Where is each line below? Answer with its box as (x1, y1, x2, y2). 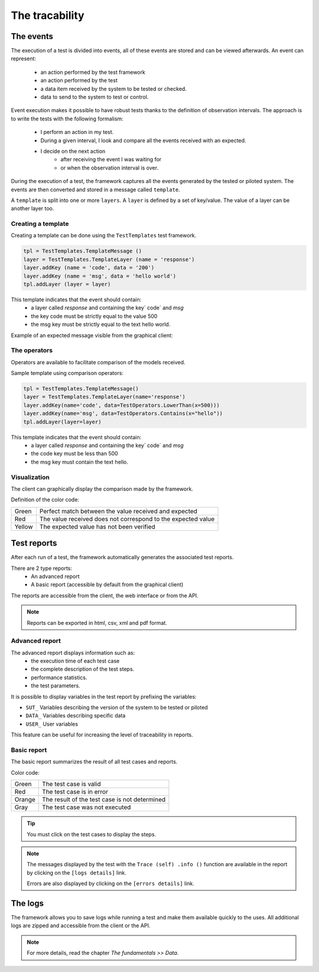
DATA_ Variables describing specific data (25, 712, 126, 719)
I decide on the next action (40, 148, 106, 155)
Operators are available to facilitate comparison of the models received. (11, 358, 185, 366)
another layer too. (11, 205, 54, 212)
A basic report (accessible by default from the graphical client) (31, 581, 184, 588)
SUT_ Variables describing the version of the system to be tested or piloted (25, 704, 208, 711)
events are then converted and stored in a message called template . (11, 186, 180, 193)
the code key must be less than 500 (31, 450, 118, 457)
